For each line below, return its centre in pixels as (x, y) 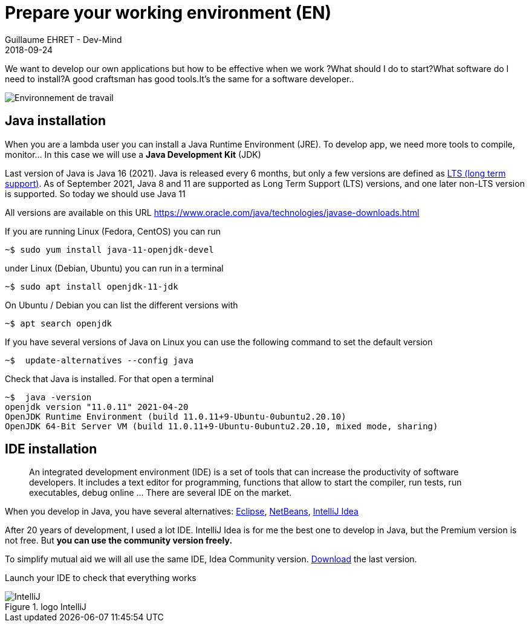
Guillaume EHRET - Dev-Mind (63, 39)
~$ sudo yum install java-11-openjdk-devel (109, 249)
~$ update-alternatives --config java (99, 360)
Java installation (56, 121)
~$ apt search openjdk (59, 323)
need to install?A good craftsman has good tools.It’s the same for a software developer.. (180, 79)
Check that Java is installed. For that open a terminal (109, 378)
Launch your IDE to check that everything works (101, 578)
